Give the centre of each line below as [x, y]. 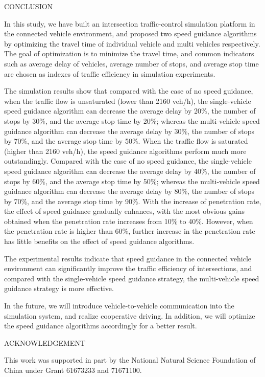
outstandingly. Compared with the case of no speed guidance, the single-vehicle [128, 161]
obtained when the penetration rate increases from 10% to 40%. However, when [129, 221]
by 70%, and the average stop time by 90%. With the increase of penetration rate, [133, 201]
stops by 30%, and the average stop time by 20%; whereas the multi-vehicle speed [132, 120]
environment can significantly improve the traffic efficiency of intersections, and [128, 268]
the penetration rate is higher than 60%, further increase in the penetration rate [130, 231]
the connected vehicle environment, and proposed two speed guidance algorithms [130, 34]
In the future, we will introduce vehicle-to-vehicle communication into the [119, 306]
